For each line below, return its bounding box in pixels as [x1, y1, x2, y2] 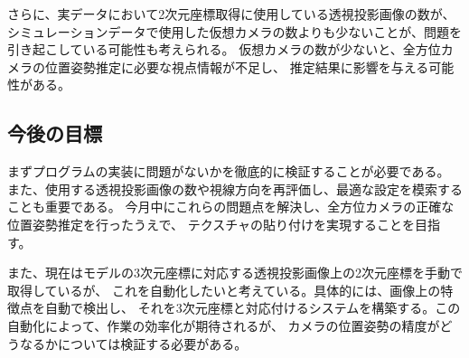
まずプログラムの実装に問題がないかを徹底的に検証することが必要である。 [7, 162, 450, 181]
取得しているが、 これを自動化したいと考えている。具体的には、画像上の [7, 280, 441, 299]
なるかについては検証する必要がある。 [19, 334, 248, 353]
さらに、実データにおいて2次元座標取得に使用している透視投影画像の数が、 [7, 5, 455, 23]
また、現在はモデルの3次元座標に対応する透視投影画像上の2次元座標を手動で [7, 263, 463, 282]
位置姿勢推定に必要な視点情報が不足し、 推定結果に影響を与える [44, 57, 429, 76]
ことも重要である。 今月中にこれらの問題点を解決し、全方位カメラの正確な [7, 197, 455, 216]
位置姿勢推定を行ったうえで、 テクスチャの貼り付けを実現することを [7, 214, 416, 233]
